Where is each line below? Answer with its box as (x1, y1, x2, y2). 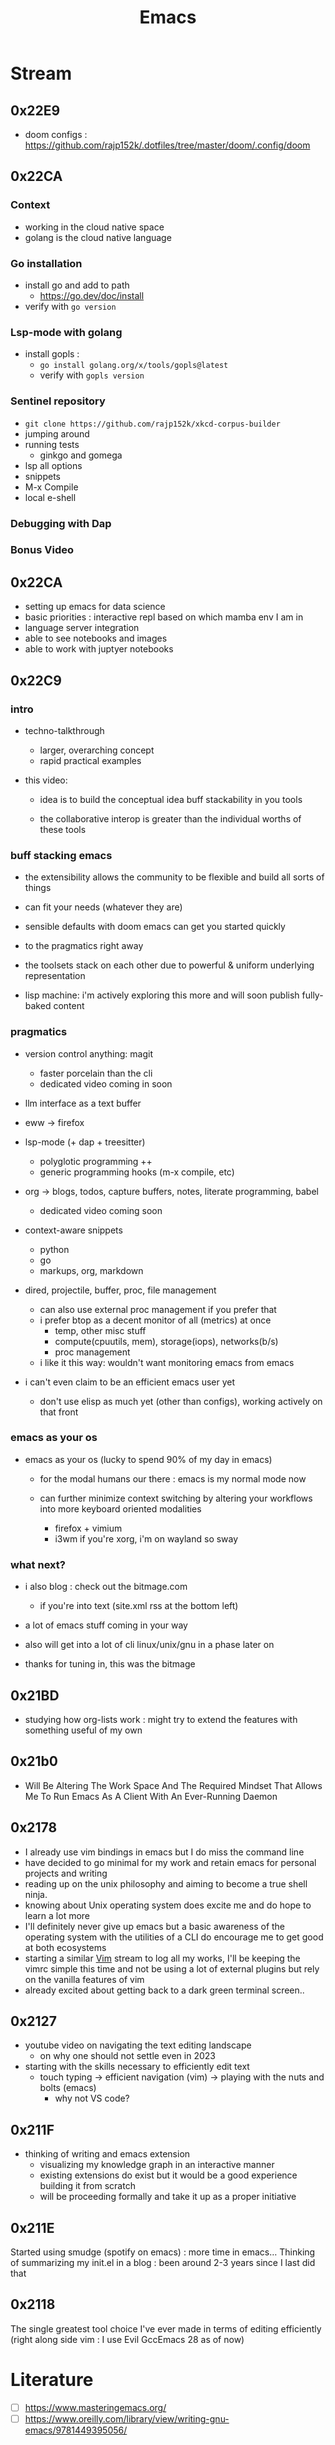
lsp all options (24, 459, 83, 471)
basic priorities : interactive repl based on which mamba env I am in (24, 611, 304, 623)
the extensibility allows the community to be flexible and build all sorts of (24, 871, 325, 883)
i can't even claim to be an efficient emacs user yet (24, 1376, 236, 1388)
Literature (10, 2368, 94, 2391)
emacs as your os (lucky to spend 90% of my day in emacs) (24, 1453, 273, 1465)
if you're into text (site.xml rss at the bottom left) (39, 1600, 239, 1612)
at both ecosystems (24, 1941, 107, 1953)
